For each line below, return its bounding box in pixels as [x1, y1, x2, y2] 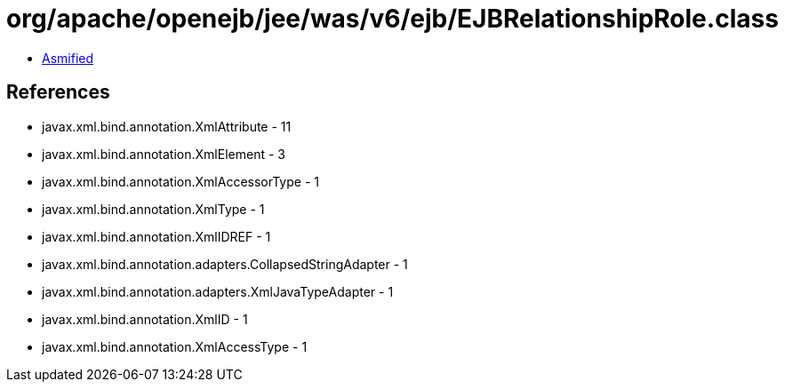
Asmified [42, 50, 94, 66]
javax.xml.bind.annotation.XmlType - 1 [42, 201, 265, 217]
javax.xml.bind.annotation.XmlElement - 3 [42, 146, 285, 162]
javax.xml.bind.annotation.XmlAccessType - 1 [42, 338, 308, 354]
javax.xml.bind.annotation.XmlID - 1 [42, 311, 248, 327]
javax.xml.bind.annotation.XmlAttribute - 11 [42, 118, 292, 134]
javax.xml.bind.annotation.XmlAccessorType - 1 [42, 173, 319, 189]
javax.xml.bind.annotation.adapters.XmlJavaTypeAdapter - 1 [42, 283, 394, 299]
